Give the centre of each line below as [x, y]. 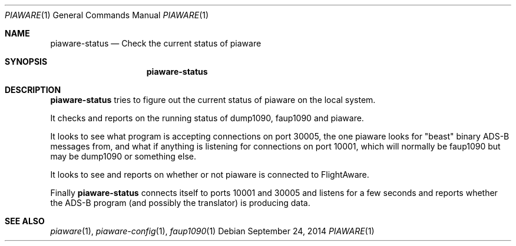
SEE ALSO [25, 221]
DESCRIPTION [33, 90]
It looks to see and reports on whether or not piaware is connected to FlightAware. [210, 174]
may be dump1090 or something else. [123, 156]
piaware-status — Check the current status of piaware [156, 43]
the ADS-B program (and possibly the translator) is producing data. [180, 203]
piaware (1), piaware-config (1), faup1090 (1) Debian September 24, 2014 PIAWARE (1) [212, 231]
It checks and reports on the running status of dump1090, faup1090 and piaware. [207, 118]
